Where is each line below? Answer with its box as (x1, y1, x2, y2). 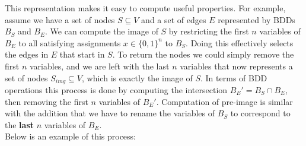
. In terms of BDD (200, 71, 267, 84)
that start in (59, 48, 105, 61)
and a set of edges (141, 13, 206, 26)
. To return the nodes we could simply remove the (112, 48, 294, 61)
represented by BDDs (218, 13, 295, 26)
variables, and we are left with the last (29, 59, 170, 72)
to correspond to (230, 107, 291, 119)
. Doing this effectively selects (186, 36, 294, 49)
